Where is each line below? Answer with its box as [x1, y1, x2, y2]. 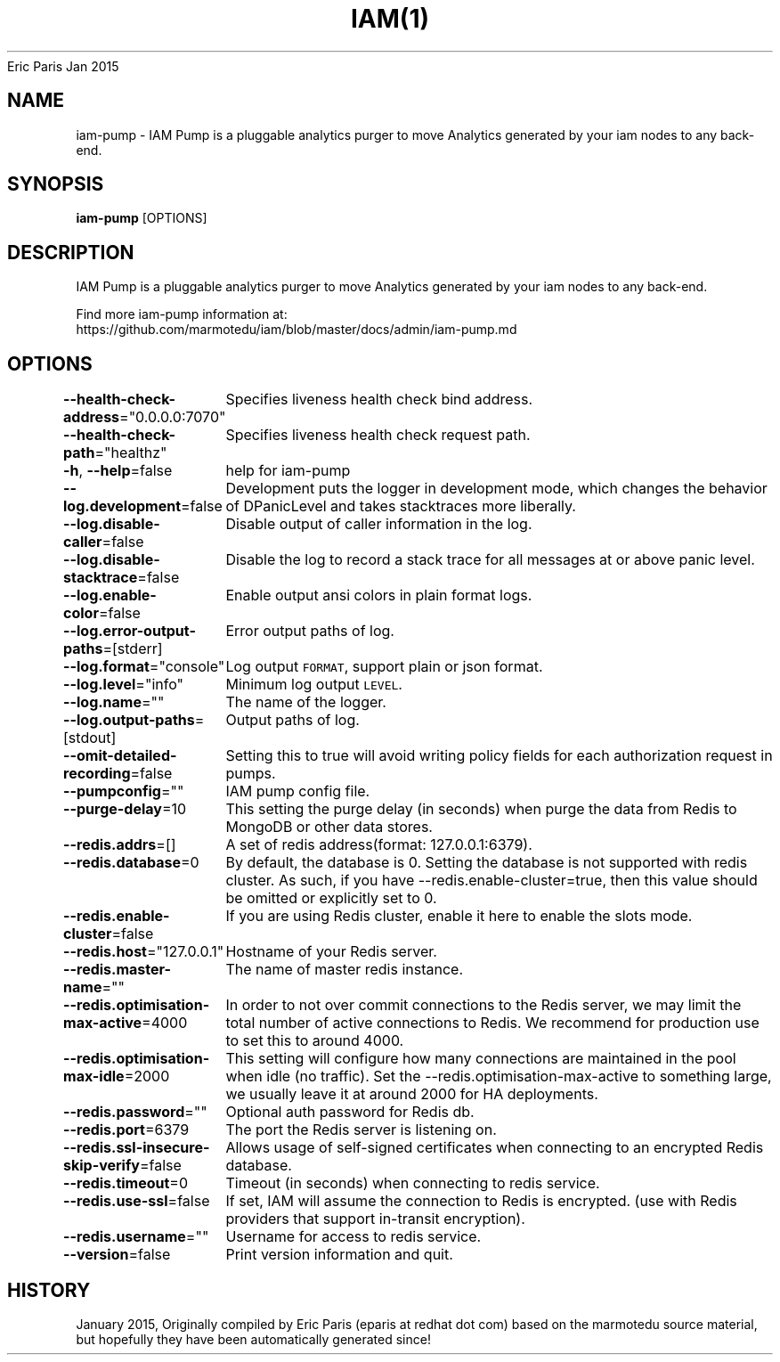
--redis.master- [63, 960, 171, 979]
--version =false [63, 1245, 171, 1264]
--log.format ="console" [63, 657, 225, 676]
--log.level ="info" [63, 675, 183, 694]
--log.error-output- [63, 622, 196, 640]
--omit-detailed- [63, 746, 177, 765]
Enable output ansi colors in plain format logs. [225, 586, 532, 605]
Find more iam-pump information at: [76, 306, 288, 322]
